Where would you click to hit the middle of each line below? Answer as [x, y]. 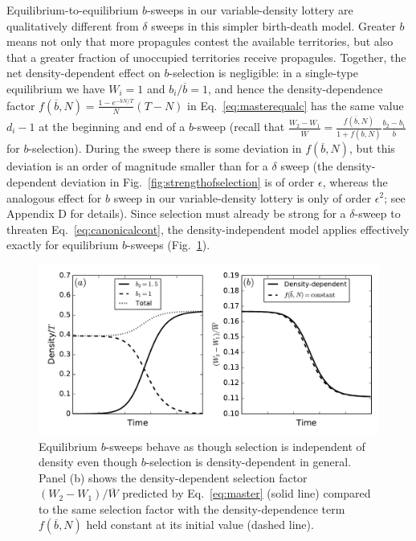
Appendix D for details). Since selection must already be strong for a [176, 213]
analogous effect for [54, 197]
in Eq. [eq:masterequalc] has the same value [296, 105]
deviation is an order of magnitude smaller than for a [137, 166]
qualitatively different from [73, 25]
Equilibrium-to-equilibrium [73, 10]
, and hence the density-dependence [296, 88]
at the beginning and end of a [112, 127]
